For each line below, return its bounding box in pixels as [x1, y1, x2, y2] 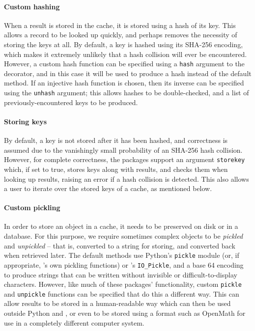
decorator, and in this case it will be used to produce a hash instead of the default [4, 68, 252, 78]
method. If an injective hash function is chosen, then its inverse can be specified [4, 78, 244, 88]
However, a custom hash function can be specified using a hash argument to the [4, 58, 245, 69]
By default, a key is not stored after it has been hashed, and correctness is [4, 135, 228, 145]
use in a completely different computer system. [4, 317, 144, 328]
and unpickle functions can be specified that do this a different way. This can [4, 288, 239, 299]
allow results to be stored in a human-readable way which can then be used [4, 298, 231, 308]
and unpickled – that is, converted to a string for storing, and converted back [4, 240, 235, 250]
